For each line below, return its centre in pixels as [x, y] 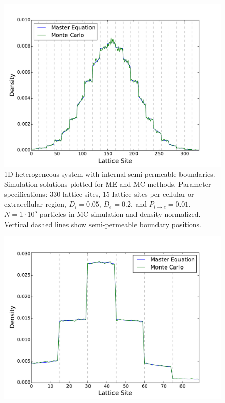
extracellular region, [35, 204]
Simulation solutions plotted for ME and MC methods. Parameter [108, 184]
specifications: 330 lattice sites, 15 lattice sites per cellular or [99, 194]
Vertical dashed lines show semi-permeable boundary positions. [103, 224]
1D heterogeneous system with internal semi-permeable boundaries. [110, 174]
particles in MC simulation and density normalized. [120, 214]
